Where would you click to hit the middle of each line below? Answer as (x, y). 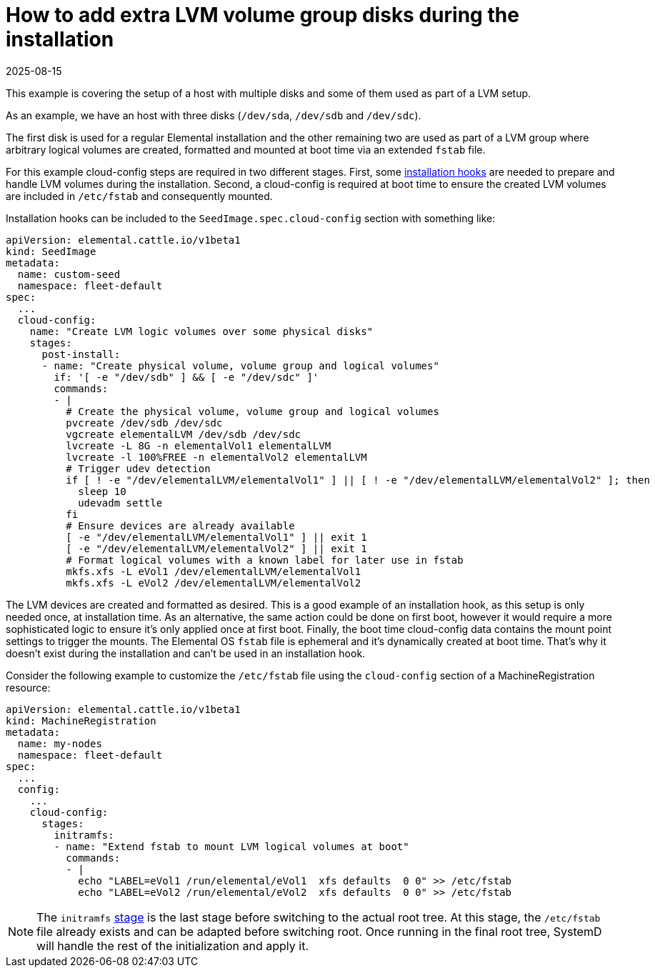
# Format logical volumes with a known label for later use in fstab (265, 560)
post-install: (81, 354)
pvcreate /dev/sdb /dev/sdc (144, 423)
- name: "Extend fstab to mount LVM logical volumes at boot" (231, 846)
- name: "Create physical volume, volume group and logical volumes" (240, 365)
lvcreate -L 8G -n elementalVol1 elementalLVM (199, 445)
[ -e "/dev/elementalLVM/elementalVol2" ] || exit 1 (216, 548)
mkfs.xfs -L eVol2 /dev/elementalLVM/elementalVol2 (214, 583)
